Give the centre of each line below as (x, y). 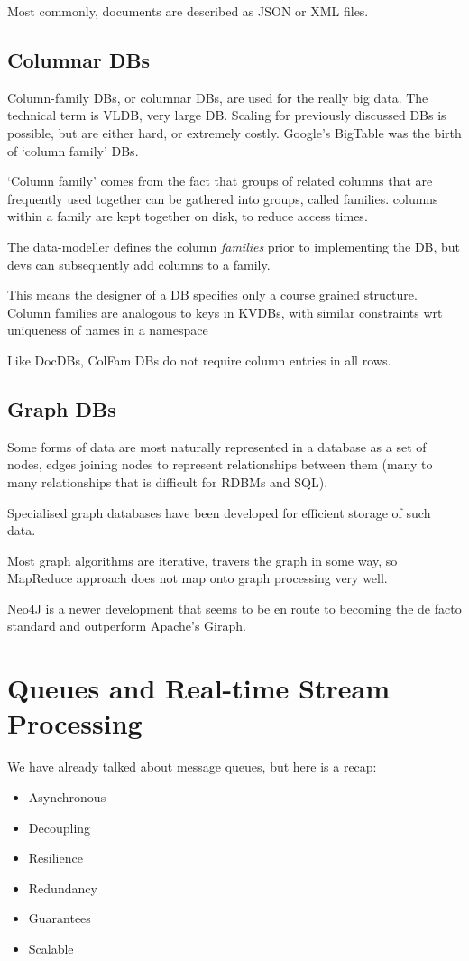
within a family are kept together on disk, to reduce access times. (188, 216)
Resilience (55, 858)
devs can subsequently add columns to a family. (139, 264)
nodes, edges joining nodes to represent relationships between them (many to (220, 464)
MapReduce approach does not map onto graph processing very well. (198, 578)
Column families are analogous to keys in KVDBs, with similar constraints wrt (225, 312)
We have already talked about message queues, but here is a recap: (192, 767)
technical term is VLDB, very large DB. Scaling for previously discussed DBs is (227, 115)
